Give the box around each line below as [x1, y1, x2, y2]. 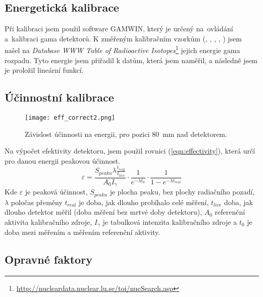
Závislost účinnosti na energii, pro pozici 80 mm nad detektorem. [25, 128, 227, 139]
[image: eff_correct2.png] [25, 114, 115, 122]
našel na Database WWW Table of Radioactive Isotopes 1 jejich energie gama [5, 43, 240, 56]
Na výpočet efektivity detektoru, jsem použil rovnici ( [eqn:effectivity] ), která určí [5, 145, 255, 156]
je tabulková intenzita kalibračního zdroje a [102, 216, 237, 227]
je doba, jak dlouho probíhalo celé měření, [79, 196, 209, 207]
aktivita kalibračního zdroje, [5, 216, 92, 227]
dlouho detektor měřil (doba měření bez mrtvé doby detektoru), [5, 207, 202, 217]
